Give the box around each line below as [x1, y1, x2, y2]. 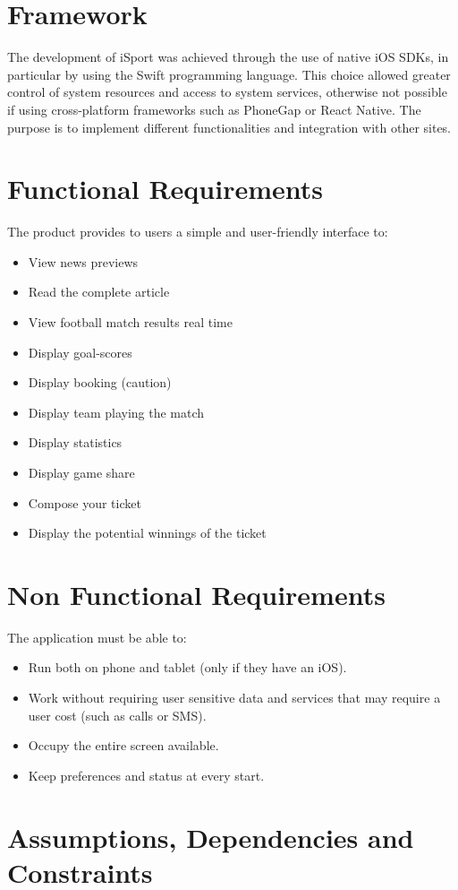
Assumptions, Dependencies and [7, 818, 414, 855]
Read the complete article [28, 282, 170, 301]
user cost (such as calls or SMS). [28, 705, 207, 724]
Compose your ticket [28, 493, 141, 512]
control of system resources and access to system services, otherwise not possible [7, 82, 447, 101]
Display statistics [28, 433, 123, 452]
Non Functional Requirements [7, 575, 386, 612]
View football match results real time [28, 313, 233, 331]
